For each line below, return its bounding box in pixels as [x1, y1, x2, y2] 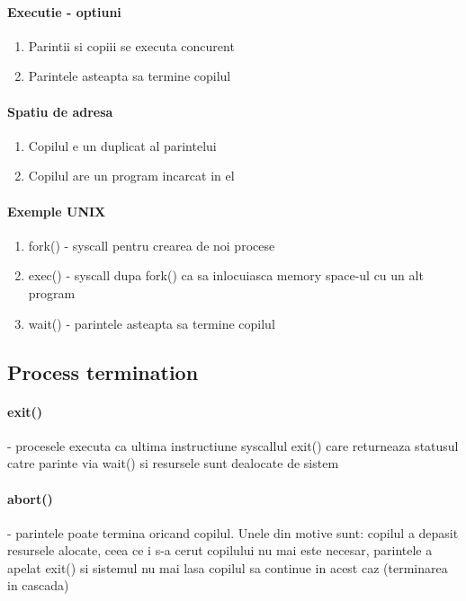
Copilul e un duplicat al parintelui [28, 136, 217, 155]
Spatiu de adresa [7, 102, 113, 120]
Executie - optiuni [7, 2, 121, 21]
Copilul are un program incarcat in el [28, 166, 235, 185]
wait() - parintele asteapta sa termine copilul [28, 314, 275, 332]
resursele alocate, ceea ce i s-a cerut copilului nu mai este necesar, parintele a [7, 541, 433, 560]
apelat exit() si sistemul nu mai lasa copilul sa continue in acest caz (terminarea [7, 558, 448, 577]
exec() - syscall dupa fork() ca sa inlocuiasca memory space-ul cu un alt [28, 266, 424, 285]
